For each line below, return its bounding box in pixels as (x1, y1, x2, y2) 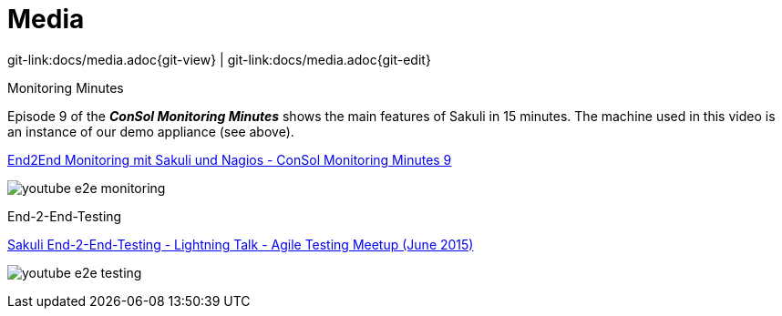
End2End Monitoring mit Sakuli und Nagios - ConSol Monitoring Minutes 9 (7, 151, 452, 168)
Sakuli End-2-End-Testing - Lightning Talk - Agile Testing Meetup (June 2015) (7, 236, 474, 252)
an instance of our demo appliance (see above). (7, 123, 294, 139)
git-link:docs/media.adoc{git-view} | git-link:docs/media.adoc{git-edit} (7, 51, 431, 67)
